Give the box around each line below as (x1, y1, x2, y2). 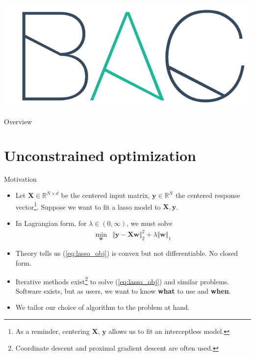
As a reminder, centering (15, 326, 90, 336)
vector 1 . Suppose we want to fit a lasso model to (15, 200, 161, 212)
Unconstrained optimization (4, 145, 196, 165)
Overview (4, 116, 32, 126)
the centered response (175, 190, 240, 200)
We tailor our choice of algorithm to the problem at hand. (15, 302, 190, 312)
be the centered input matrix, (61, 190, 150, 200)
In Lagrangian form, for (15, 218, 87, 228)
